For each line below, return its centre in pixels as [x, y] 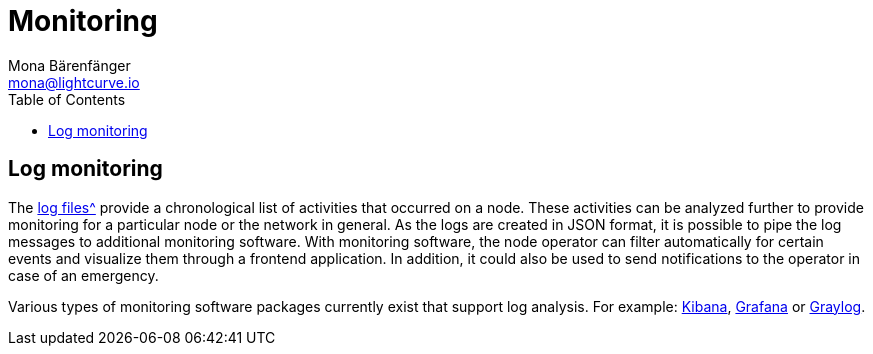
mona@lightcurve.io [74, 82]
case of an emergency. [83, 275]
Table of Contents [67, 99]
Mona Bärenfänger [69, 65]
